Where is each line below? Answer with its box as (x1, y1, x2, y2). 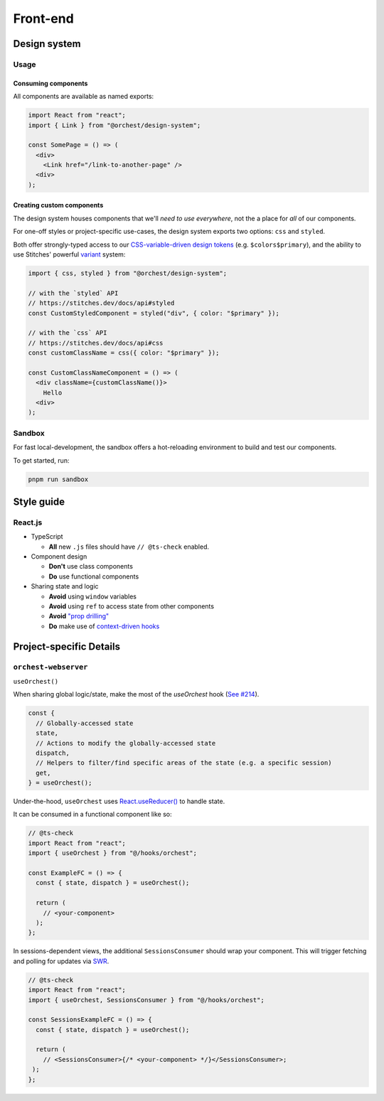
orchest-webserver (13, 662, 88, 672)
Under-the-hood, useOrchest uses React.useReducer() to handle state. (13, 797, 225, 806)
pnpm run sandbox (28, 475, 89, 483)
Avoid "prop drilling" (48, 612, 110, 621)
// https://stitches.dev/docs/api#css (28, 338, 164, 347)
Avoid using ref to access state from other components (48, 602, 215, 611)
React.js (13, 517, 43, 527)
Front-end (13, 11, 74, 26)
